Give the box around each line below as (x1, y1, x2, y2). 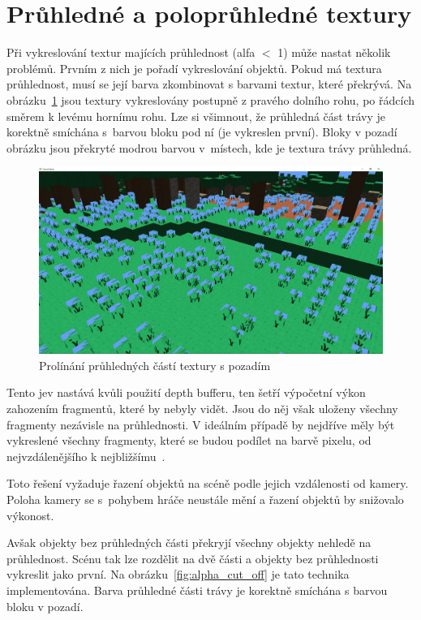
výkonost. (6, 506, 54, 523)
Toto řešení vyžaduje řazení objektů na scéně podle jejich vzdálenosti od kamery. (6, 475, 409, 492)
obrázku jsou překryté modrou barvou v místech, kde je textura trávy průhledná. (6, 139, 412, 156)
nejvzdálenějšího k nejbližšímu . (6, 447, 165, 464)
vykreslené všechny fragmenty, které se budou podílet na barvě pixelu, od (6, 432, 372, 449)
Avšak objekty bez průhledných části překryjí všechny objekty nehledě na (6, 534, 372, 551)
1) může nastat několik (277, 44, 391, 61)
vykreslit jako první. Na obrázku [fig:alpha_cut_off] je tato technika (6, 566, 350, 583)
